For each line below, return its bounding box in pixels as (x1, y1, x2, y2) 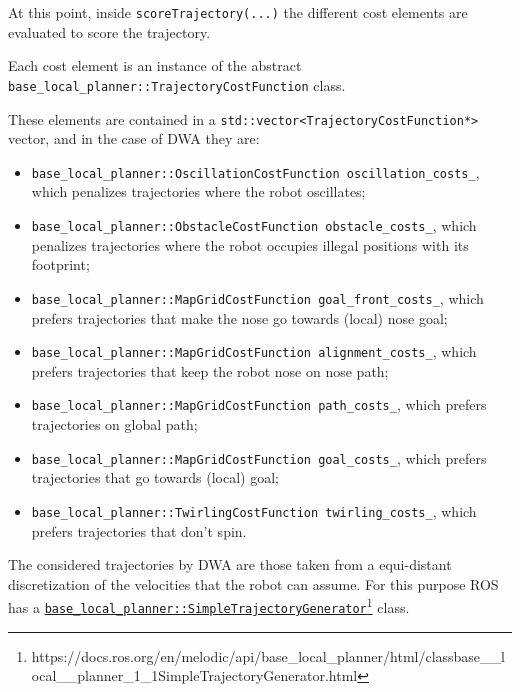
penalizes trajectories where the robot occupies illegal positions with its (31, 234, 469, 255)
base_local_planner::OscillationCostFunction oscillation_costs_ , (31, 161, 480, 182)
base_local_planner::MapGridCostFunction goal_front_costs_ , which (31, 287, 484, 308)
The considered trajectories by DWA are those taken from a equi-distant (8, 554, 452, 575)
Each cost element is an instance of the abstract (8, 55, 302, 76)
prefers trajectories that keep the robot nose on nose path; (31, 360, 389, 381)
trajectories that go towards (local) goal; (31, 467, 280, 488)
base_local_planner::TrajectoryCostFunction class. (8, 74, 346, 95)
